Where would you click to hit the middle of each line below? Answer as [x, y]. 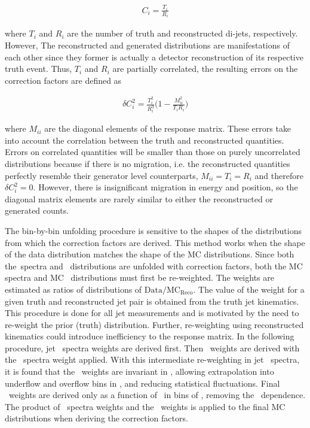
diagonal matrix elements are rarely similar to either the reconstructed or [139, 198]
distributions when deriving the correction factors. [96, 418]
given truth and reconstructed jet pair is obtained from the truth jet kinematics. [152, 301]
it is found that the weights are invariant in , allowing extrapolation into [139, 371]
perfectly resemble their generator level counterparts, [102, 175]
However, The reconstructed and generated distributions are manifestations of [148, 45]
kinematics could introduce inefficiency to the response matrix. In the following [150, 336]
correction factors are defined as [63, 80]
